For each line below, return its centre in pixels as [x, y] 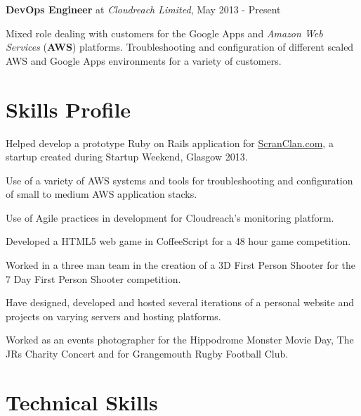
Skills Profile [68, 109]
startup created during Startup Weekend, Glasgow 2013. [127, 157]
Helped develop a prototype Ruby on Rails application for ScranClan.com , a [170, 143]
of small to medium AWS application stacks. [101, 194]
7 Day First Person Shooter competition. [93, 278]
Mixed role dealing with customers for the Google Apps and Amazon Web [164, 33]
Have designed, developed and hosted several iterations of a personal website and [180, 302]
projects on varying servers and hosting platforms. [113, 316]
